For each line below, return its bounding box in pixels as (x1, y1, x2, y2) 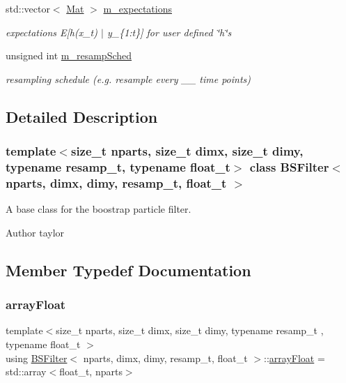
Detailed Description (6, 105, 158, 127)
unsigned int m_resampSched (6, 48, 132, 63)
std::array (6, 364, 47, 379)
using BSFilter (6, 350, 68, 365)
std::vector (6, 1, 50, 15)
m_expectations (103, 1, 172, 15)
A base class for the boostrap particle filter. (6, 202, 191, 216)
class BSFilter (249, 158, 329, 175)
